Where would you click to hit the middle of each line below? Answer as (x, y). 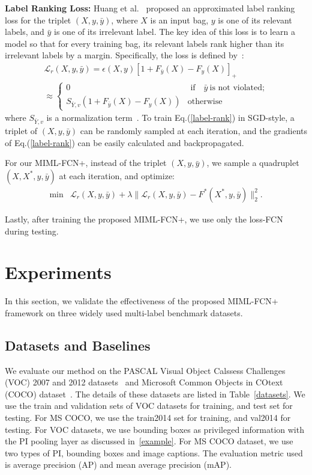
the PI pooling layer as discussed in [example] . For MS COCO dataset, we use (149, 441)
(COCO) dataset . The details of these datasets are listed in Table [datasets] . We (155, 394)
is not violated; (237, 88)
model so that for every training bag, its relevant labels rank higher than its (145, 43)
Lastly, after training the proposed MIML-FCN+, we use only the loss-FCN (144, 219)
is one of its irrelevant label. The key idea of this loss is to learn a (175, 32)
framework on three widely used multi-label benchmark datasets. (124, 312)
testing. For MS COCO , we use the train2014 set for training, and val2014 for (148, 418)
